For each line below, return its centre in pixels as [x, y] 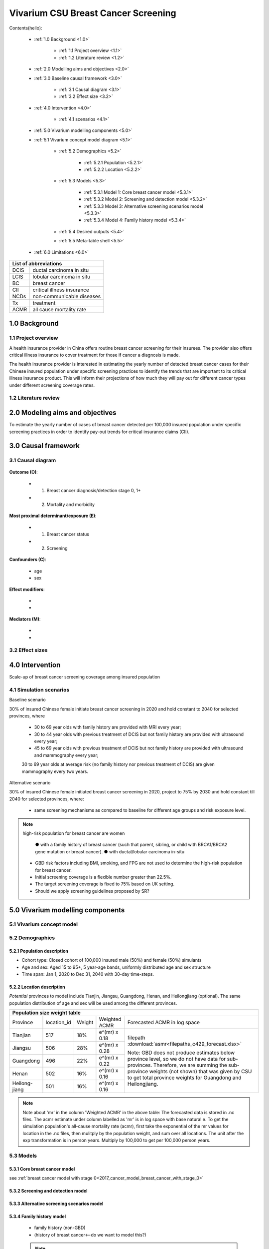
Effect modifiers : [27, 589]
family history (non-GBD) [60, 1228]
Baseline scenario [27, 700]
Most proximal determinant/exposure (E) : [53, 516]
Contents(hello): [26, 28]
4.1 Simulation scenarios [39, 689]
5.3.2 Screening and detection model [48, 1191]
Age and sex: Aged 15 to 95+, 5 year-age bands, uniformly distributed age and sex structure [116, 967]
